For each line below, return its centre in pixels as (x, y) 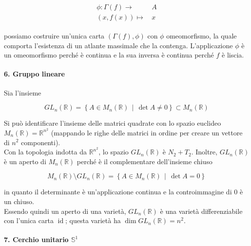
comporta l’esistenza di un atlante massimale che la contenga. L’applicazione (118, 45)
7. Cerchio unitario (36, 239)
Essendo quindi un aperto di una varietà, (65, 211)
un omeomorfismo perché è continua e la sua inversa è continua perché (109, 55)
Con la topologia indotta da (45, 152)
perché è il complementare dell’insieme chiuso (145, 161)
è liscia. (233, 55)
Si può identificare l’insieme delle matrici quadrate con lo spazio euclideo (113, 123)
